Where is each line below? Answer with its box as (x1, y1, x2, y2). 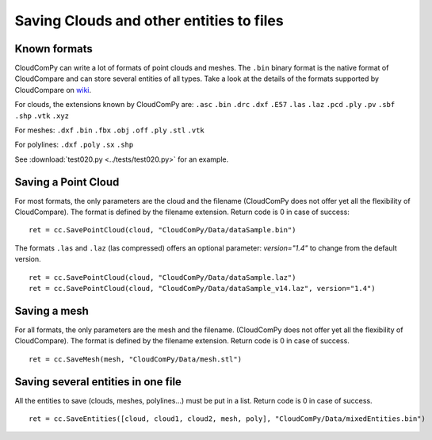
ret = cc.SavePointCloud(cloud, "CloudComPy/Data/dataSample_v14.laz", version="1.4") (29, 284, 376, 293)
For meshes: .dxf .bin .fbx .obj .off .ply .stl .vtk (14, 125, 205, 135)
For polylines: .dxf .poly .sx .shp (14, 140, 134, 150)
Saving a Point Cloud (14, 175, 120, 189)
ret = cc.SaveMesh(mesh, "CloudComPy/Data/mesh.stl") (29, 354, 242, 364)
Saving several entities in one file (14, 375, 182, 388)
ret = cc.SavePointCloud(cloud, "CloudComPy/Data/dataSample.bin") (29, 226, 296, 235)
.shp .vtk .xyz (14, 111, 70, 121)
